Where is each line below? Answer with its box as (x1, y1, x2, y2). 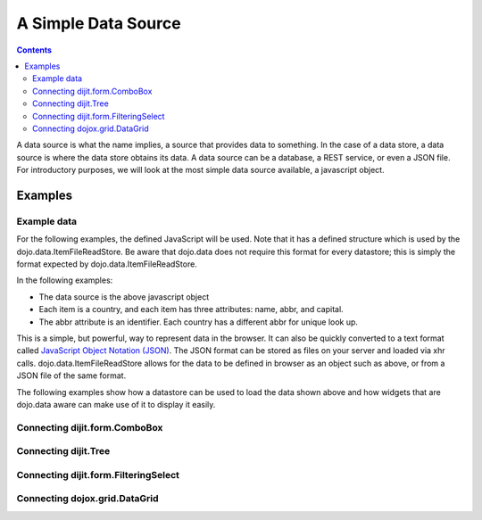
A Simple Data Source (16, 13, 182, 33)
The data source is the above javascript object (38, 291, 210, 302)
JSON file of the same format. (16, 370, 127, 381)
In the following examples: (16, 275, 113, 285)
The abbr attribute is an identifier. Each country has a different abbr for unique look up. (38, 317, 359, 327)
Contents (16, 45, 53, 55)
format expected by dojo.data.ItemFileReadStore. (16, 259, 198, 269)
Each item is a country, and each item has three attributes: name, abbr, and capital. (38, 304, 344, 315)
